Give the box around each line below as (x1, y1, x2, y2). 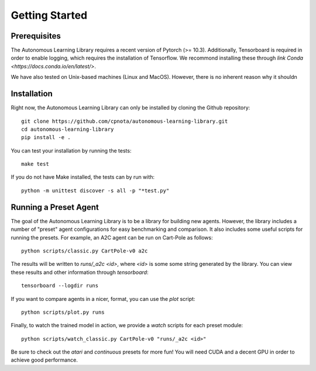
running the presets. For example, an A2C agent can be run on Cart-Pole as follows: (11, 234, 213, 241)
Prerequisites (11, 31, 61, 41)
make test (21, 161, 49, 168)
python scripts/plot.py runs (21, 308, 105, 315)
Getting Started (11, 9, 88, 22)
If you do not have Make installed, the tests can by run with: (11, 174, 155, 181)
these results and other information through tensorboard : (11, 269, 149, 276)
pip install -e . (21, 134, 71, 141)
